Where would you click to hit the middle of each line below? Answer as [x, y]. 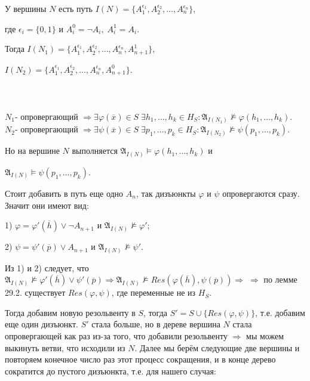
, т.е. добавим [280, 312]
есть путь [76, 8]
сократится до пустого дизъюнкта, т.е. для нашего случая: [111, 371]
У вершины [26, 8]
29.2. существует [35, 292]
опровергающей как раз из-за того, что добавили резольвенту [116, 335]
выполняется [95, 151]
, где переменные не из [154, 292]
